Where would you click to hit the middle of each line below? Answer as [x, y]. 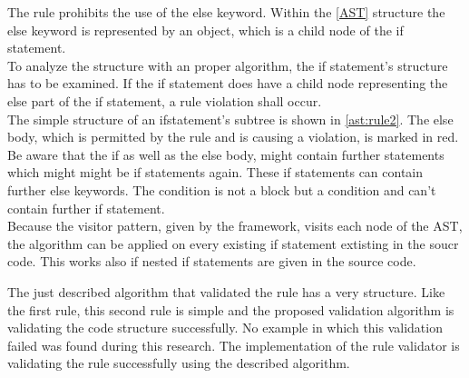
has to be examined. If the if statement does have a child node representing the [228, 83]
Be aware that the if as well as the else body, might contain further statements [226, 154]
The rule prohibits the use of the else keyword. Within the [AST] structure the [226, 12]
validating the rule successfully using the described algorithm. [179, 363]
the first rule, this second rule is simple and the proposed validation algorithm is [231, 309]
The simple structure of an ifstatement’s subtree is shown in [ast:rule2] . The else [230, 119]
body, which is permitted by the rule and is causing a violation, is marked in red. [233, 137]
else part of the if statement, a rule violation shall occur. [165, 100]
